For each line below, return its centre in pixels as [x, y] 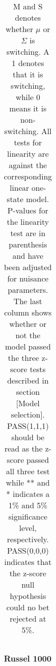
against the [28, 165]
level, [28, 528]
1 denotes [28, 63]
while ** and [28, 482]
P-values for [28, 210]
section [28, 392]
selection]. [28, 414]
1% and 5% [28, 505]
